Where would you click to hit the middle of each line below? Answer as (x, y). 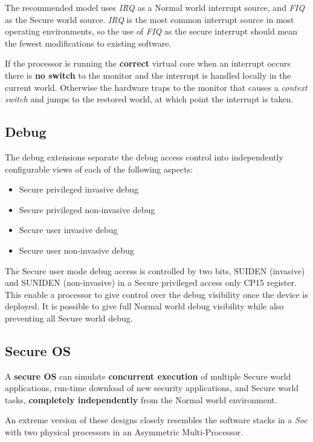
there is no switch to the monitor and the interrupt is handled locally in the (148, 75)
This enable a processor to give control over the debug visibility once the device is (156, 294)
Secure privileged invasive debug (79, 189)
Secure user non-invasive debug (76, 250)
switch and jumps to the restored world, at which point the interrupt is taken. (149, 99)
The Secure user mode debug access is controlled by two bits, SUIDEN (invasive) (155, 270)
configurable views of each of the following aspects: (99, 169)
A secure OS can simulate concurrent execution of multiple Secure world (148, 376)
